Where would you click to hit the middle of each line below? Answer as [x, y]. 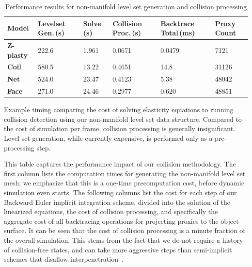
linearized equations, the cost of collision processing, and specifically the [111, 211]
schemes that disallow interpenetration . [64, 259]
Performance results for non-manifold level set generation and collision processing [126, 6]
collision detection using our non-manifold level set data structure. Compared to [123, 119]
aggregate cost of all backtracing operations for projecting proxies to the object [121, 221]
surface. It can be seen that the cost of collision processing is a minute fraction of [125, 230]
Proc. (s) [127, 33]
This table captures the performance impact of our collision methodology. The [120, 164]
